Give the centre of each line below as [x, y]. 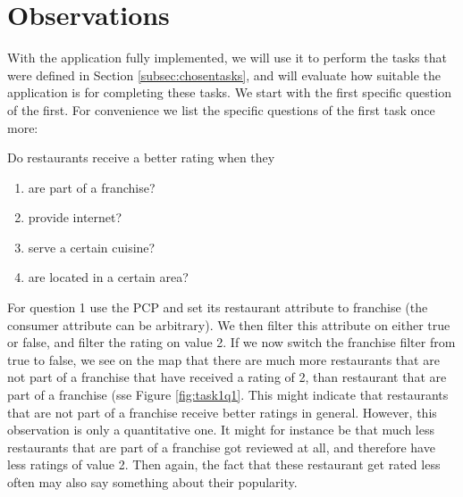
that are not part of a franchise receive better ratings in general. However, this [222, 412]
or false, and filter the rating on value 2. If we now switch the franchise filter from [231, 342]
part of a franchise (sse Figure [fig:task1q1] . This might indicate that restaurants [228, 395]
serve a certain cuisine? [92, 247]
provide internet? [75, 217]
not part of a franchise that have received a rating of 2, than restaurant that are [227, 377]
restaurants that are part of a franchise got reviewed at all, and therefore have [221, 447]
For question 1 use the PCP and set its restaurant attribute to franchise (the [218, 307]
